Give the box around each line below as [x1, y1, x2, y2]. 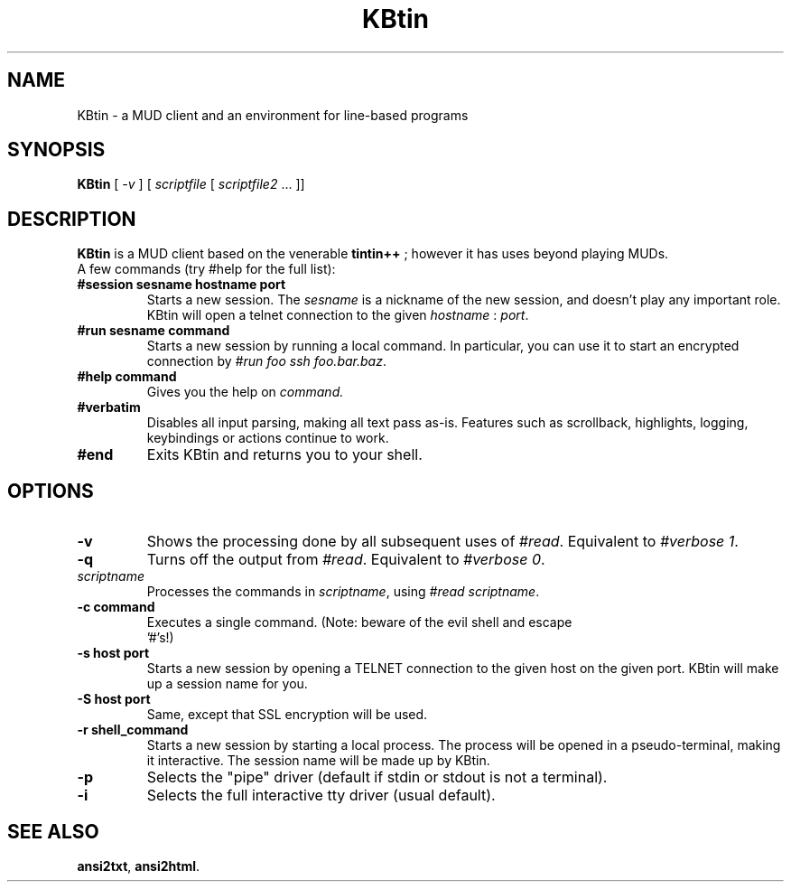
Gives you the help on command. [146, 384, 344, 400]
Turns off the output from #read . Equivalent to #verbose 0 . [146, 550, 545, 569]
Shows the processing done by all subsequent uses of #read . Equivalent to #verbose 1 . [146, 532, 739, 551]
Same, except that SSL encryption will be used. [146, 707, 428, 723]
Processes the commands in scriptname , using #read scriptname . [146, 584, 540, 600]
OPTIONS [7, 479, 94, 502]
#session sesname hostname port [77, 276, 286, 293]
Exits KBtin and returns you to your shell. [146, 445, 423, 464]
